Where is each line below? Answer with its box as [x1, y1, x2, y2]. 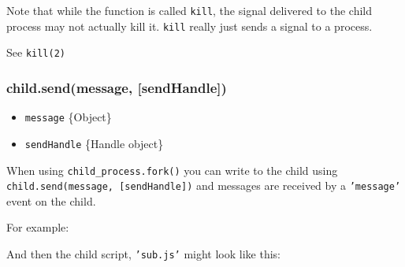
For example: [6, 219, 69, 235]
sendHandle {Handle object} [24, 135, 164, 151]
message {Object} [24, 109, 112, 125]
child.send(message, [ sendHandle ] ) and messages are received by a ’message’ [6, 177, 401, 194]
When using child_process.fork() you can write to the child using [6, 161, 338, 178]
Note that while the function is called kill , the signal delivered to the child [6, 2, 373, 18]
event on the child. [6, 192, 96, 209]
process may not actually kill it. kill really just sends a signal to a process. [6, 17, 373, 34]
